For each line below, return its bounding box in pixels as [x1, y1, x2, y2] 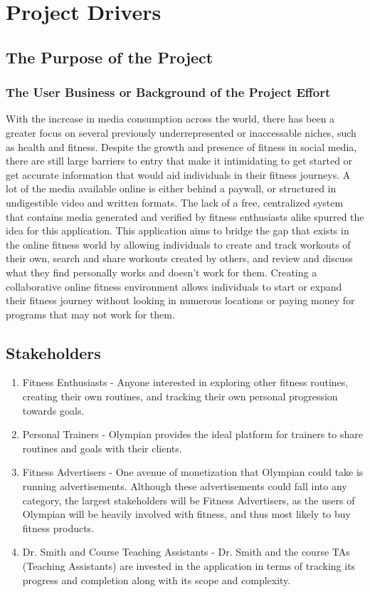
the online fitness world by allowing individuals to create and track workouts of [6, 237, 351, 251]
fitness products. [22, 520, 95, 535]
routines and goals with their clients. [22, 440, 182, 455]
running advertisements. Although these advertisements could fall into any [22, 479, 347, 494]
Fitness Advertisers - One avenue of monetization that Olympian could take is [22, 464, 364, 479]
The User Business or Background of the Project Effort [6, 83, 331, 101]
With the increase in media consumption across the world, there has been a [6, 111, 335, 126]
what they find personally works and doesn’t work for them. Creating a [6, 264, 317, 279]
